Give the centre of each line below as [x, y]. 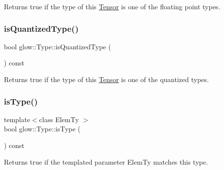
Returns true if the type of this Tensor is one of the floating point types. [112, 6]
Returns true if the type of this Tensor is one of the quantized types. [106, 79]
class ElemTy [59, 119]
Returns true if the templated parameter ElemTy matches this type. [106, 161]
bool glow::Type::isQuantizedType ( [58, 46]
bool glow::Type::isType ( [42, 129]
